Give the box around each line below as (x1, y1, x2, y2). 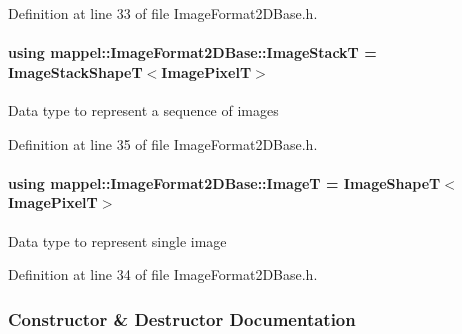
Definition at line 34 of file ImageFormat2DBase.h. (8, 264, 318, 285)
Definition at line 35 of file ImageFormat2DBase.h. (8, 133, 318, 154)
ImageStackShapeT (8, 61, 143, 82)
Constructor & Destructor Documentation (8, 306, 356, 331)
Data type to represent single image (8, 230, 227, 251)
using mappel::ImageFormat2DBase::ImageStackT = (8, 42, 377, 63)
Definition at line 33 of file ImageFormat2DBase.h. (8, 3, 318, 23)
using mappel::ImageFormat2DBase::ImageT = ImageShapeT (8, 172, 441, 193)
